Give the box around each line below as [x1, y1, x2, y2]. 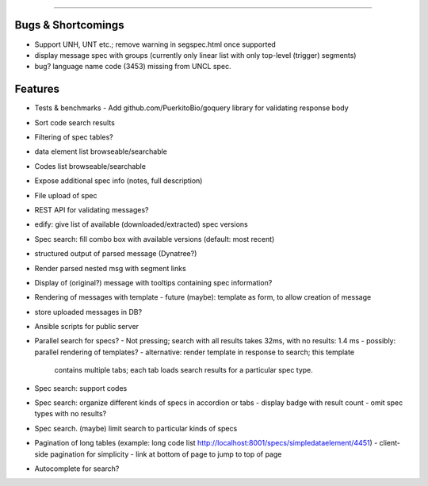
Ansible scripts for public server [34, 322, 139, 331]
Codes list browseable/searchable [34, 161, 147, 170]
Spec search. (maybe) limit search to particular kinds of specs [34, 423, 238, 433]
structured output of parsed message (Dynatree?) [34, 249, 197, 258]
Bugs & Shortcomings [14, 18, 124, 32]
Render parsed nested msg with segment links [34, 263, 186, 273]
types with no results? [34, 409, 107, 419]
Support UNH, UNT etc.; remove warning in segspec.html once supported [34, 40, 277, 49]
